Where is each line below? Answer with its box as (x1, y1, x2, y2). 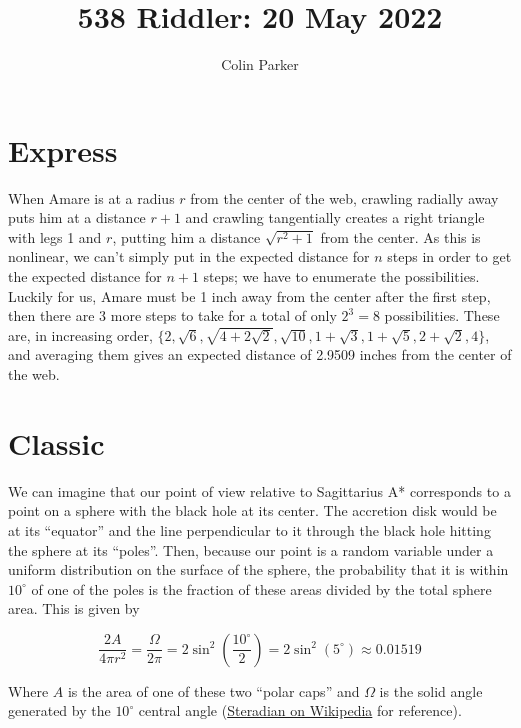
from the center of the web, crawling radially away (190, 187, 499, 208)
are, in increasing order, (8, 324, 153, 345)
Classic (8, 422, 105, 463)
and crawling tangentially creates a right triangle (185, 207, 485, 228)
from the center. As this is (320, 226, 481, 247)
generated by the (8, 700, 111, 721)
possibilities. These (384, 305, 500, 326)
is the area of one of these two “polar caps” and (67, 680, 360, 701)
